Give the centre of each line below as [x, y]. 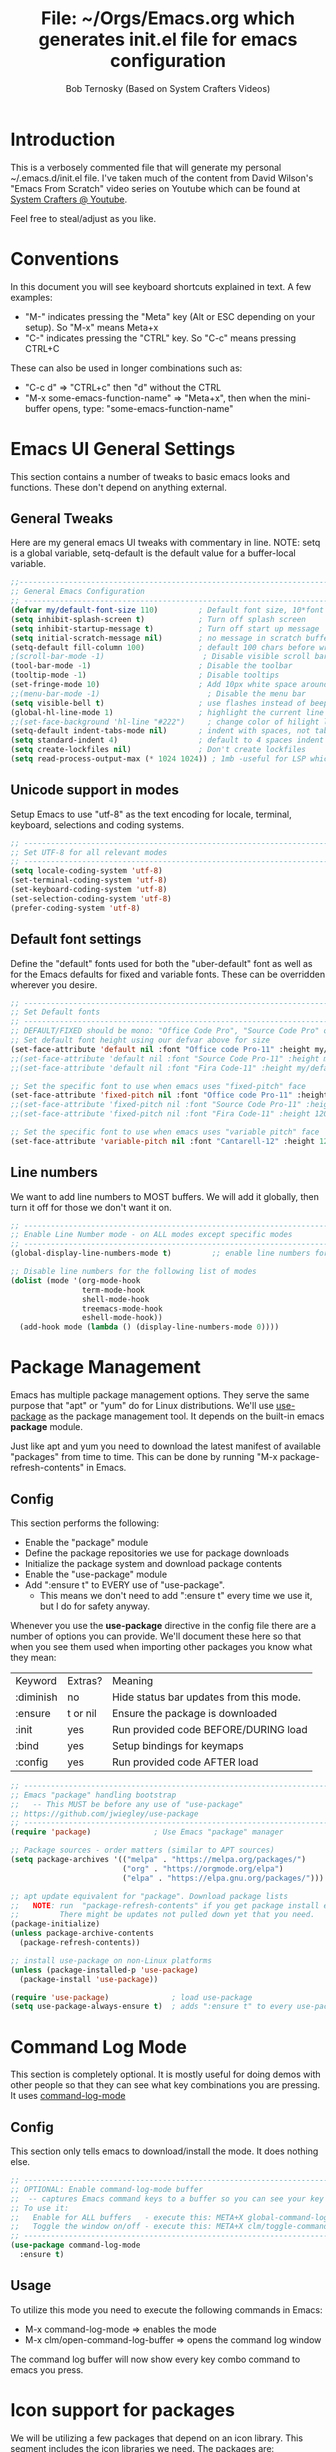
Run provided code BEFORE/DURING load [209, 1729]
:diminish [36, 1697]
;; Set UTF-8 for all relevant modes [89, 852]
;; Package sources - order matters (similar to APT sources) [142, 1850]
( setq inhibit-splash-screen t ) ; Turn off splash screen [158, 619]
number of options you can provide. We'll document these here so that [156, 1636]
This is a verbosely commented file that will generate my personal [146, 167]
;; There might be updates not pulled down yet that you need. [162, 1915]
